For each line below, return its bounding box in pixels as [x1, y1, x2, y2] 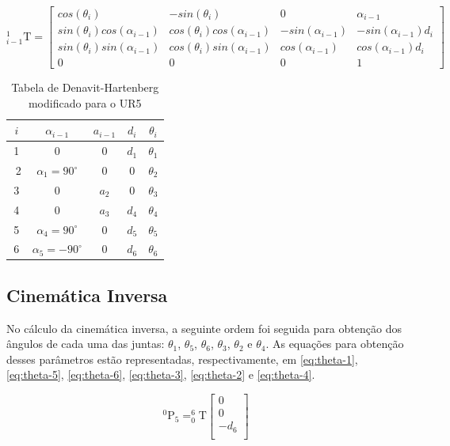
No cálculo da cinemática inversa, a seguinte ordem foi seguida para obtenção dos [6, 319, 402, 336]
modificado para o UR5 [28, 94, 142, 111]
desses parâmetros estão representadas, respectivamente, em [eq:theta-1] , [6, 350, 358, 367]
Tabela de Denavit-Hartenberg [11, 79, 159, 96]
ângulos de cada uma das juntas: [6, 335, 165, 352]
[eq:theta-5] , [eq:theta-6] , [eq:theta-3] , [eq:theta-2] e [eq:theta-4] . [6, 366, 315, 383]
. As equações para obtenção [265, 335, 404, 352]
